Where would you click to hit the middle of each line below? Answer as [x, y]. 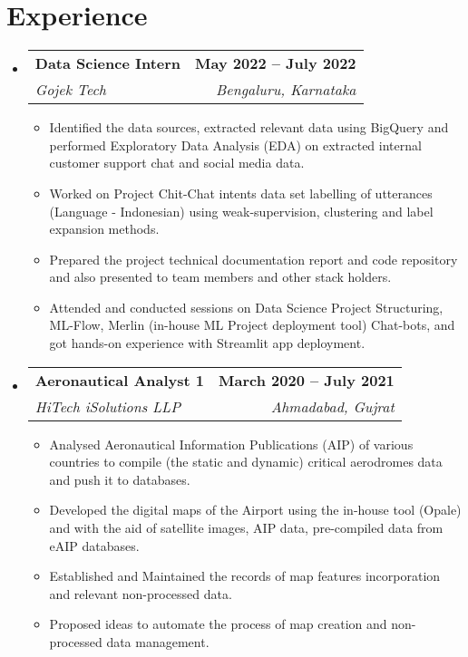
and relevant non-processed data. [141, 593]
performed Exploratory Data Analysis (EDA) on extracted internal [235, 145]
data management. [158, 642]
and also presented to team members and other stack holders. [220, 277]
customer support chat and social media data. [177, 163]
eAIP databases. [94, 545]
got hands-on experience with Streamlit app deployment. [207, 343]
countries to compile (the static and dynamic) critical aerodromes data [246, 462]
